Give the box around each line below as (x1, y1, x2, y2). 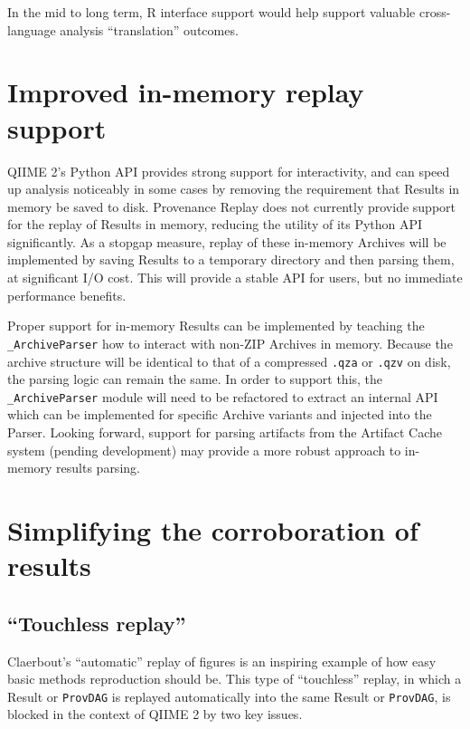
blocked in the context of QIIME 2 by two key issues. (7, 705, 303, 724)
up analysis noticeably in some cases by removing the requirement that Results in (7, 179, 460, 198)
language (7, 20, 56, 39)
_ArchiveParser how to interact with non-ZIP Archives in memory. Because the (7, 333, 453, 352)
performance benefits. (7, 285, 127, 304)
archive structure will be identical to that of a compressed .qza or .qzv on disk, (7, 351, 451, 370)
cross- (418, 3, 451, 21)
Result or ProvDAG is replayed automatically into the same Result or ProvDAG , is (7, 686, 451, 705)
